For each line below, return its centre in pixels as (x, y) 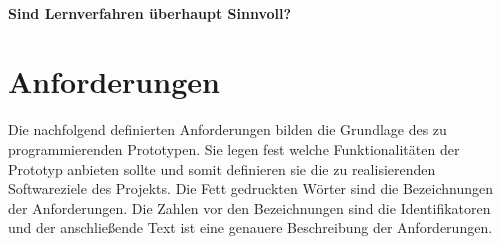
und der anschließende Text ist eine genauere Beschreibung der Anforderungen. (250, 227)
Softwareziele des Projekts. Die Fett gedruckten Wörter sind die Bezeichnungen (250, 188)
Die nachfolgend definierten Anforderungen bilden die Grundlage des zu (227, 129)
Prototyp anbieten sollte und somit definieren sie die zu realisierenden (222, 168)
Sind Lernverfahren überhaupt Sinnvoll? (150, 12)
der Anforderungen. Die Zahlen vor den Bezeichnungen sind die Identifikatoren (249, 207)
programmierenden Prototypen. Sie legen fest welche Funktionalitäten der (234, 148)
